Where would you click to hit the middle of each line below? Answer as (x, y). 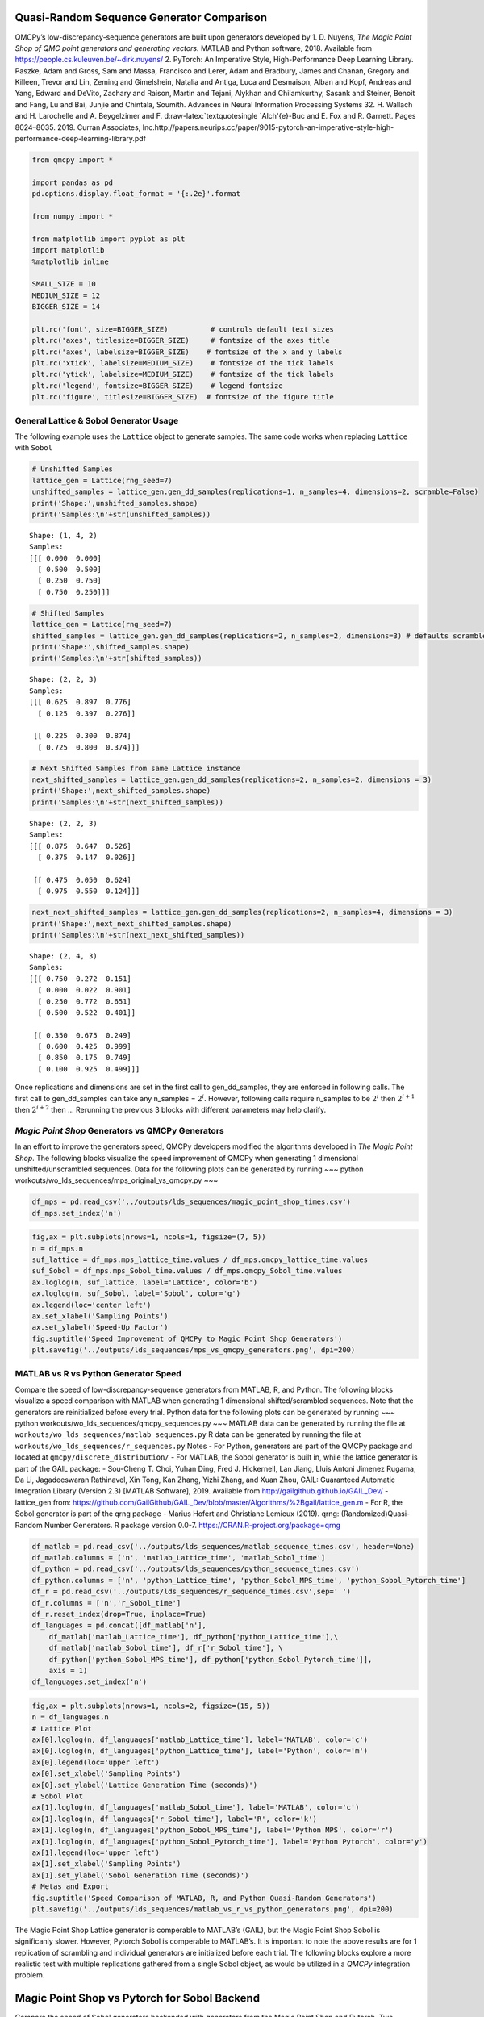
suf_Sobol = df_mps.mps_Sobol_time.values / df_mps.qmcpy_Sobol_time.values (187, 1271)
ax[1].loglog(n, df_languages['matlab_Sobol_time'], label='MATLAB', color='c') (196, 1808)
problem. (30, 1975)
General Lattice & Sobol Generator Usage (97, 420)
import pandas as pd (72, 182)
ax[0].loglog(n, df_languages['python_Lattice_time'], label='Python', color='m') (200, 1751)
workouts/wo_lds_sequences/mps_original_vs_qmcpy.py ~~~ (117, 1180)
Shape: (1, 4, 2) (63, 535)
